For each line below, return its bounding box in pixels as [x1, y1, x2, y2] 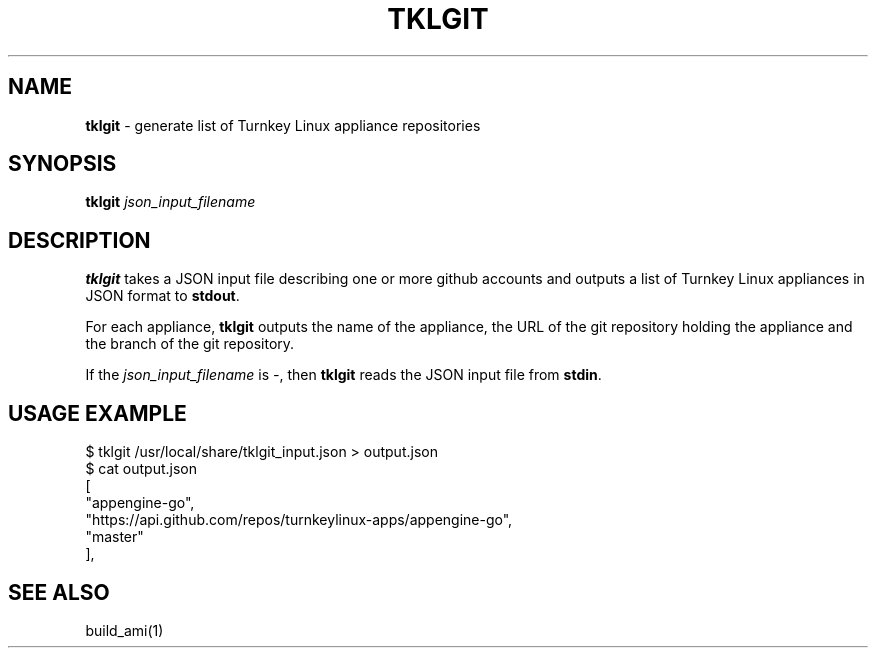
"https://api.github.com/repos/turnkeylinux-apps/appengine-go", [85, 511, 513, 529]
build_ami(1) [85, 621, 164, 639]
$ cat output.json [85, 460, 197, 478]
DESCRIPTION [8, 227, 151, 253]
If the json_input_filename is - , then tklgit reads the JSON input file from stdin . [85, 366, 602, 384]
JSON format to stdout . [85, 287, 240, 305]
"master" [85, 528, 144, 546]
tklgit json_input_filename [85, 193, 256, 211]
